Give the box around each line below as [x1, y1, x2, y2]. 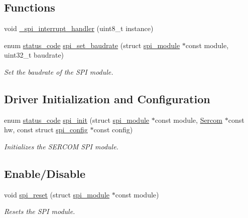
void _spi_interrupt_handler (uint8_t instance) [4, 23, 154, 34]
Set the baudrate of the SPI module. [4, 66, 113, 77]
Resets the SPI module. [4, 206, 75, 216]
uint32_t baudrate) [4, 50, 64, 60]
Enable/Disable [4, 165, 85, 181]
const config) [93, 124, 133, 135]
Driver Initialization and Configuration [4, 91, 210, 106]
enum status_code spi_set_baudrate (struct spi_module [4, 40, 180, 50]
